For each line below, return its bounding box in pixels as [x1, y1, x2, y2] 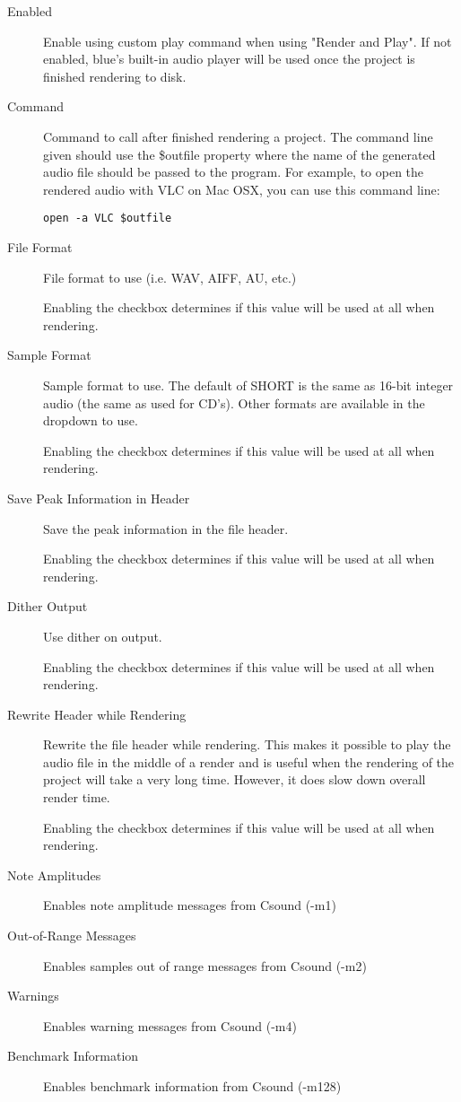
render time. [43, 788, 110, 807]
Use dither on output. [43, 626, 162, 645]
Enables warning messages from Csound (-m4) [43, 1016, 297, 1035]
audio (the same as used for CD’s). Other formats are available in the [43, 393, 425, 412]
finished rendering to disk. [43, 66, 187, 85]
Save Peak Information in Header [7, 488, 190, 507]
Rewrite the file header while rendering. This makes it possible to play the [43, 735, 451, 754]
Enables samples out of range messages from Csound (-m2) [43, 956, 367, 975]
